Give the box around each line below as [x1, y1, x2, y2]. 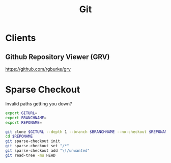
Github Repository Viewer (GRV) [5, 52, 110, 61]
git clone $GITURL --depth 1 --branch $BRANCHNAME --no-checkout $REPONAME [5, 129, 169, 134]
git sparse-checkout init [5, 139, 60, 144]
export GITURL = [5, 111, 38, 116]
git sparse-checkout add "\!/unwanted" [5, 148, 90, 153]
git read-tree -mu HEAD [5, 153, 56, 158]
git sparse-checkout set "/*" [5, 144, 70, 149]
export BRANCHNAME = [5, 115, 47, 120]
